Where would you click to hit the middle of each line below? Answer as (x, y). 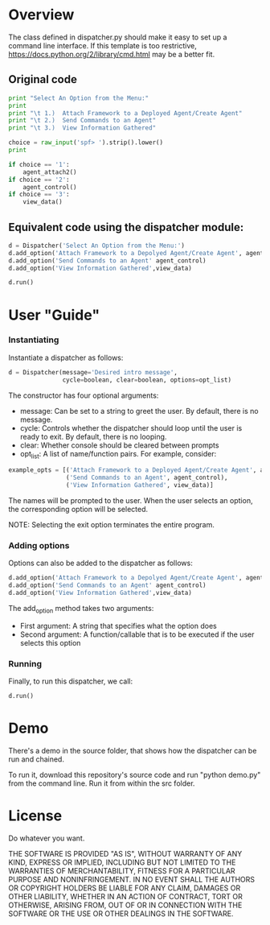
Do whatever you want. (47, 838)
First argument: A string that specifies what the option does (118, 626)
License (35, 816)
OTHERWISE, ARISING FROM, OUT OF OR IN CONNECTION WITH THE (125, 905)
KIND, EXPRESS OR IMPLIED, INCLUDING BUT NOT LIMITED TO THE (122, 862)
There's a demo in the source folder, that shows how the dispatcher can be (133, 750)
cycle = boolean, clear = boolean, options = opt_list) (147, 380)
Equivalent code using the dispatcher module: (126, 227)
